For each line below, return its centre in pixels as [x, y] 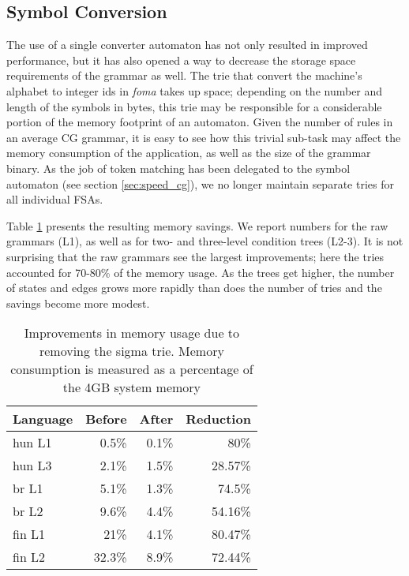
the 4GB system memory [132, 387]
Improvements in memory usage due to [132, 333]
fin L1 [29, 534]
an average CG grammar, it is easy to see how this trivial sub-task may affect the [204, 137]
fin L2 [29, 557]
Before [106, 419]
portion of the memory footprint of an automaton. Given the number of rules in [200, 122]
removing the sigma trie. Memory [131, 351]
